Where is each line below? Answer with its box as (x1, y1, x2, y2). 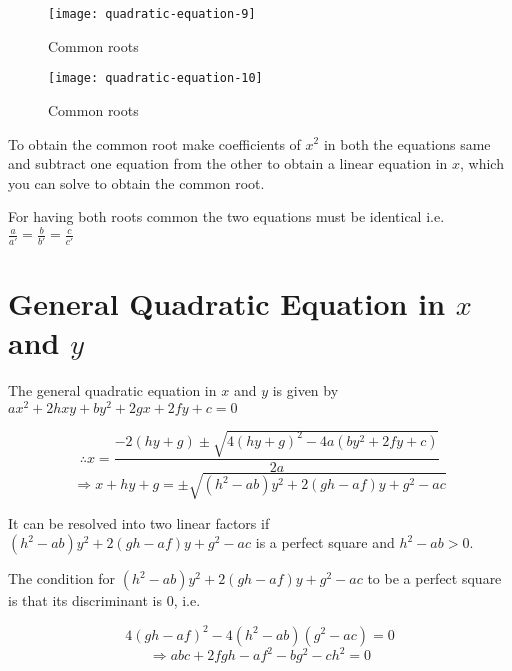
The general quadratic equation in (8, 380, 217, 401)
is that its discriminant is (8, 590, 162, 611)
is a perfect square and (255, 532, 395, 553)
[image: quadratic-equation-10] (48, 71, 263, 86)
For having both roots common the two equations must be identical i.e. (8, 206, 445, 227)
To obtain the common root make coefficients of (8, 133, 301, 154)
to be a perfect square (367, 568, 502, 589)
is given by (272, 380, 339, 401)
